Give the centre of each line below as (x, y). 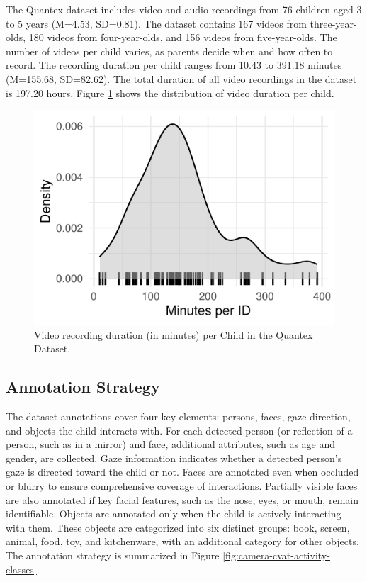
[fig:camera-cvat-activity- (276, 555)
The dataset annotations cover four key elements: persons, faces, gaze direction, (178, 416)
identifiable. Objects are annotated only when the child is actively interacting (174, 514)
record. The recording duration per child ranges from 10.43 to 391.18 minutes (174, 65)
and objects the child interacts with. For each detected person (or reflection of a (179, 430)
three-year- (333, 23)
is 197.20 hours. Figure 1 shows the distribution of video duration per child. (170, 93)
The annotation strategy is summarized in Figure (113, 555)
